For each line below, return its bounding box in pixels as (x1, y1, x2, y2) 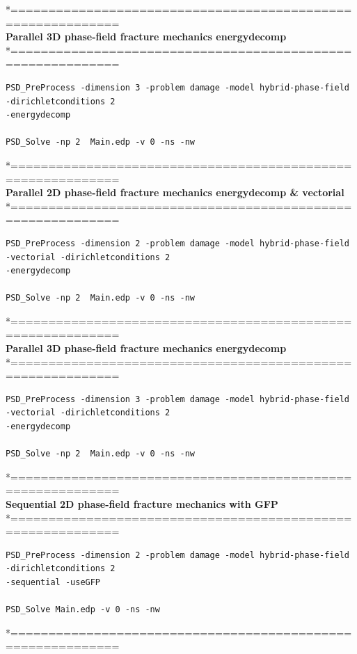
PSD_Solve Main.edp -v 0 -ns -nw (6, 605, 160, 615)
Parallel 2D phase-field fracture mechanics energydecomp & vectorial (6, 185, 344, 200)
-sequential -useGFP (6, 577, 101, 587)
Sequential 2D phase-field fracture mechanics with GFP (6, 497, 278, 511)
